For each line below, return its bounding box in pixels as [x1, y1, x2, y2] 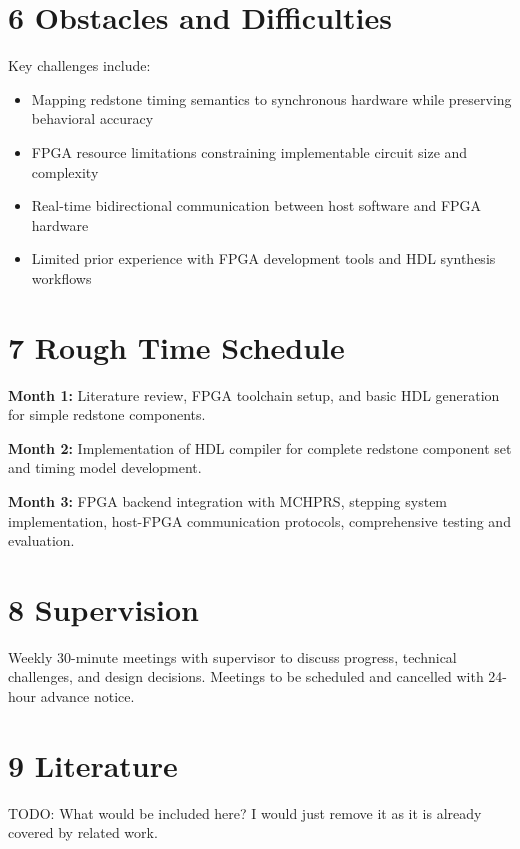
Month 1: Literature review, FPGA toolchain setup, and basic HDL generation [8, 384, 500, 405]
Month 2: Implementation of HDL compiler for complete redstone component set [8, 437, 512, 458]
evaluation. [8, 530, 75, 551]
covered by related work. [8, 822, 158, 843]
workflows [31, 267, 92, 288]
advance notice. [40, 686, 135, 707]
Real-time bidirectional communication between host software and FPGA [31, 195, 482, 216]
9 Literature [8, 744, 178, 785]
